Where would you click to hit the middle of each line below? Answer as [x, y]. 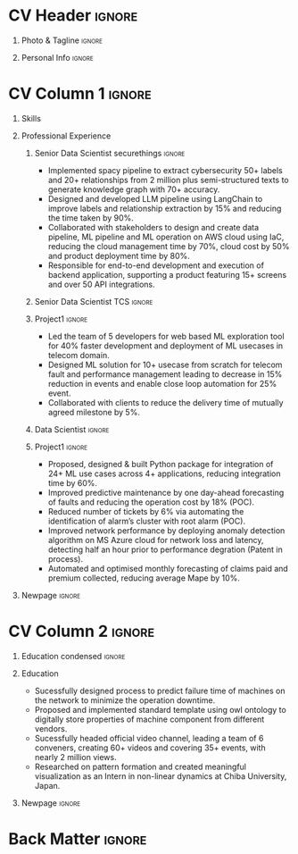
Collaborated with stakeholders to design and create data [153, 227]
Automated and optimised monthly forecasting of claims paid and [168, 568]
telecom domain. [79, 355]
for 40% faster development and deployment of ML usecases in [166, 346]
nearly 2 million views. [75, 757]
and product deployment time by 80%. [119, 255]
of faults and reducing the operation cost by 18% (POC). [151, 502]
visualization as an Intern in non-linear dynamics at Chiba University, [161, 776]
